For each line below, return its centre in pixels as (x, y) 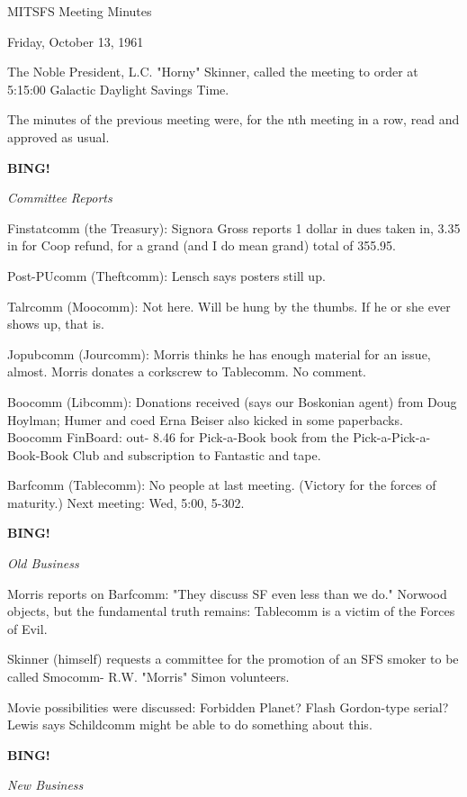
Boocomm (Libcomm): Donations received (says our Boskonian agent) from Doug (232, 401)
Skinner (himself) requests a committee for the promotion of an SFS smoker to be (233, 659)
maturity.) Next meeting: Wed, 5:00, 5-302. (126, 502)
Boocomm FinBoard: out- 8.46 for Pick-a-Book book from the (178, 437)
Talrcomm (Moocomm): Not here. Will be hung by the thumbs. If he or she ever (229, 306)
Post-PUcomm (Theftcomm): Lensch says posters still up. (166, 275)
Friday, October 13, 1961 (76, 41)
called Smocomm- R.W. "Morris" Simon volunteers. (148, 677)
